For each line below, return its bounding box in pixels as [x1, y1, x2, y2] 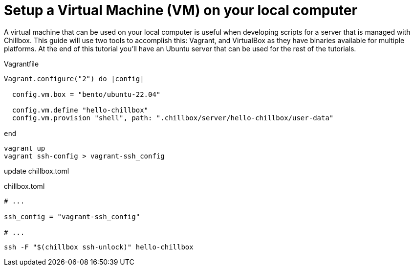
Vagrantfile [4, 59, 39, 68]
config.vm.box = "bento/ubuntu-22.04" [12, 90, 161, 98]
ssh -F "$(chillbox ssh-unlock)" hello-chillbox [4, 243, 194, 251]
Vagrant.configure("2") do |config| [4, 74, 144, 83]
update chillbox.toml [4, 166, 69, 175]
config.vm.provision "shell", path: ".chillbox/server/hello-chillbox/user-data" [12, 113, 334, 122]
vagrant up [4, 144, 45, 152]
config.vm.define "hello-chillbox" [12, 106, 149, 114]
